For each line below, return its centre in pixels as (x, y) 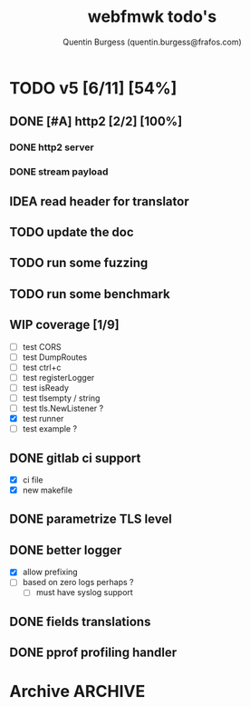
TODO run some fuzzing (79, 263)
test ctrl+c (42, 367)
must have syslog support (84, 592)
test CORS (42, 346)
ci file (33, 480)
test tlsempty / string (61, 398)
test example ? (50, 429)
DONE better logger (66, 550)
